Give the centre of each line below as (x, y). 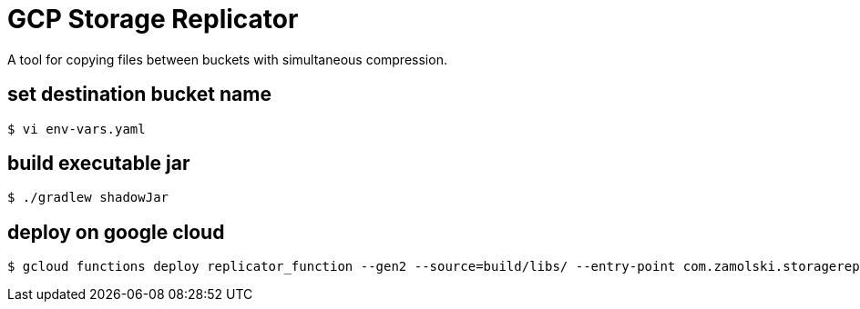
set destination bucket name (139, 95)
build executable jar (99, 164)
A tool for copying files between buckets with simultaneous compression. (227, 59)
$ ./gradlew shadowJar (88, 198)
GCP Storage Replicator (153, 19)
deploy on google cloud (116, 232)
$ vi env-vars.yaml (77, 129)
